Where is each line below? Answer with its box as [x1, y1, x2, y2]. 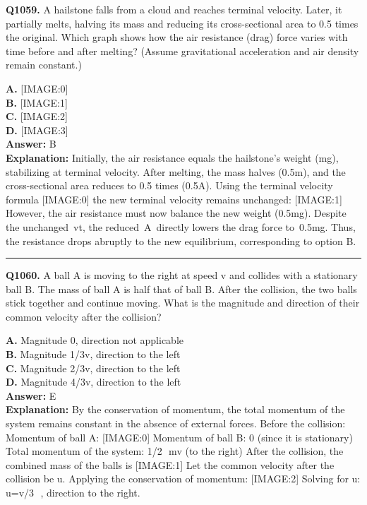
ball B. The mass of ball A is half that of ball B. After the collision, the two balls [6, 281, 357, 296]
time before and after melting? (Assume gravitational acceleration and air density [6, 43, 359, 58]
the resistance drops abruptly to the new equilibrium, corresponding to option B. [6, 233, 356, 248]
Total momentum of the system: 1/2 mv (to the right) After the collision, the [6, 444, 344, 458]
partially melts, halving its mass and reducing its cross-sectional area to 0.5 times [6, 16, 359, 30]
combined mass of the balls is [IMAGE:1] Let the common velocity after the [6, 457, 335, 472]
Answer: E [6, 388, 56, 403]
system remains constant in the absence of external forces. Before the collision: [6, 416, 346, 431]
